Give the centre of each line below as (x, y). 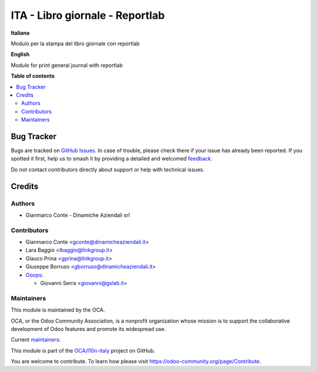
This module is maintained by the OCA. (58, 310)
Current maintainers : (36, 340)
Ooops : (34, 275)
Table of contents (33, 76)
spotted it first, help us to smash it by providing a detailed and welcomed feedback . (112, 159)
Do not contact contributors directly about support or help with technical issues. (108, 169)
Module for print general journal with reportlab (67, 65)
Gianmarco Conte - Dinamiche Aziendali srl (78, 215)
